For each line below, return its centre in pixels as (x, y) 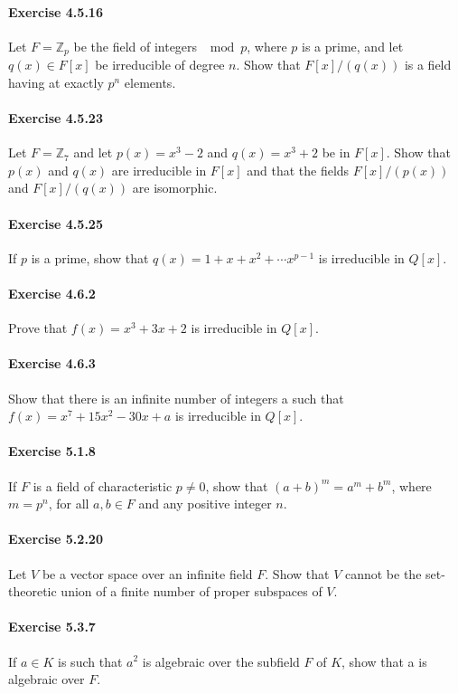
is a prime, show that (90, 257)
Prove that (38, 328)
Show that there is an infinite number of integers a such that (176, 398)
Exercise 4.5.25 (56, 223)
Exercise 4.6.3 (52, 363)
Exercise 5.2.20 (56, 539)
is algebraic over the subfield (221, 661)
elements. (150, 82)
